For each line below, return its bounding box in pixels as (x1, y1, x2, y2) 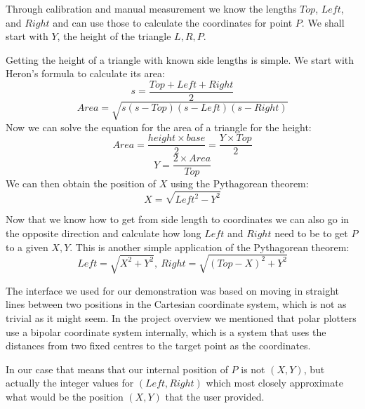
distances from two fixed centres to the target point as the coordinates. (6, 338, 311, 353)
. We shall (301, 15, 345, 29)
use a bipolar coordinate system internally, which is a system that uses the (6, 324, 326, 339)
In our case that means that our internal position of (6, 361, 228, 376)
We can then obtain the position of (6, 176, 156, 191)
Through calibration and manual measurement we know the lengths (6, 1, 297, 15)
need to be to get (274, 226, 348, 241)
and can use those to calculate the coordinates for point (53, 15, 293, 29)
